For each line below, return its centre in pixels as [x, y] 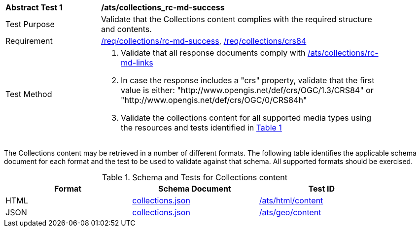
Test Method [29, 94]
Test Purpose [30, 24]
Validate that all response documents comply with [213, 53]
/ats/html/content [291, 200]
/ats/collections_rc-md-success [163, 7]
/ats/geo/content [290, 212]
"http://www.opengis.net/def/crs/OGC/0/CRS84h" [214, 100]
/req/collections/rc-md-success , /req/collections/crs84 [204, 41]
